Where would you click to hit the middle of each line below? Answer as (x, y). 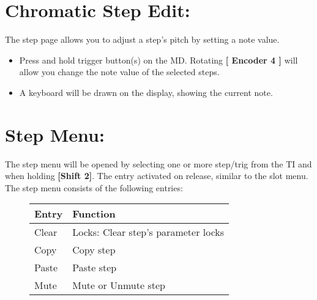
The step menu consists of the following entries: (94, 187)
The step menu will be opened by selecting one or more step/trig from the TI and (158, 163)
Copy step (94, 250)
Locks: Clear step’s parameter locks (148, 232)
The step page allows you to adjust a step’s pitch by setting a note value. (142, 39)
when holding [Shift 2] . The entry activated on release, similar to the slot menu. (157, 176)
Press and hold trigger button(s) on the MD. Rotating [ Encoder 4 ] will (158, 60)
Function (94, 214)
